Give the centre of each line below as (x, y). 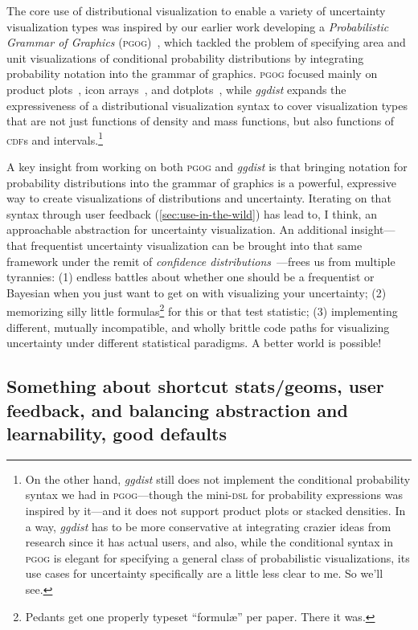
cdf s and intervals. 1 (55, 138)
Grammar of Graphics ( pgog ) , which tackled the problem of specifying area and (206, 42)
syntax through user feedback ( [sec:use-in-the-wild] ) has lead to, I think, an (192, 213)
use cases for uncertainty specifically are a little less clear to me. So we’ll (204, 573)
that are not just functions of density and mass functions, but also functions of (201, 121)
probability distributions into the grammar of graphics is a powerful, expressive (201, 182)
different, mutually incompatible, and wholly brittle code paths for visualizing (198, 327)
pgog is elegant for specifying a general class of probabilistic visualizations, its (217, 557)
